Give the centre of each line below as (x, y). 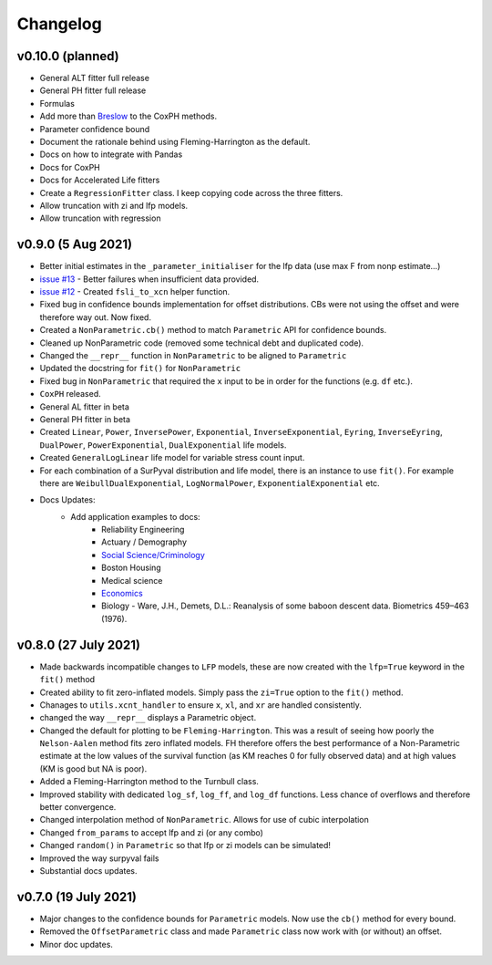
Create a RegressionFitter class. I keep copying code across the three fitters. (191, 192)
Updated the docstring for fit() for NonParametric (140, 368)
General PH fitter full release (93, 90)
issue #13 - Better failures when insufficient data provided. (149, 279)
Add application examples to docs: (135, 516)
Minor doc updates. (77, 944)
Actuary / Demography (144, 542)
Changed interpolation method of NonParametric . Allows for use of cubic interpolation (204, 820)
